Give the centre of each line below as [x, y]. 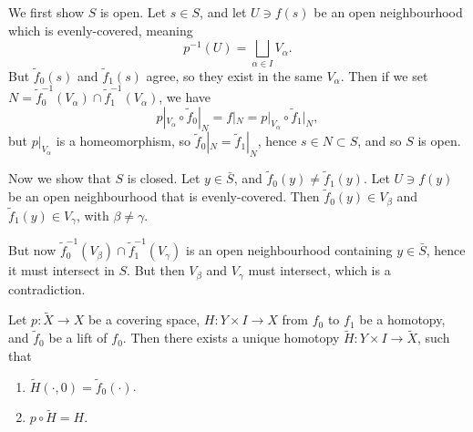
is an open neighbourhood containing [289, 250]
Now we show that [60, 178]
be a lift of [78, 338]
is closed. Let [164, 178]
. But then [156, 270]
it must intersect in [62, 270]
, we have [185, 97]
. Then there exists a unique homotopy [231, 338]
